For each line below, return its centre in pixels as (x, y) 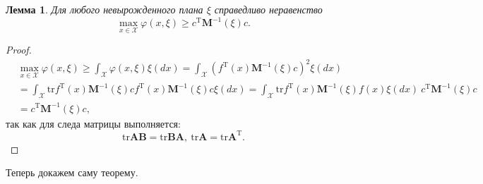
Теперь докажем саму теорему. (72, 172)
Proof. (19, 50)
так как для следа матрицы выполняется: (93, 123)
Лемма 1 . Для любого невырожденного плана (105, 9)
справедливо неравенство (268, 9)
